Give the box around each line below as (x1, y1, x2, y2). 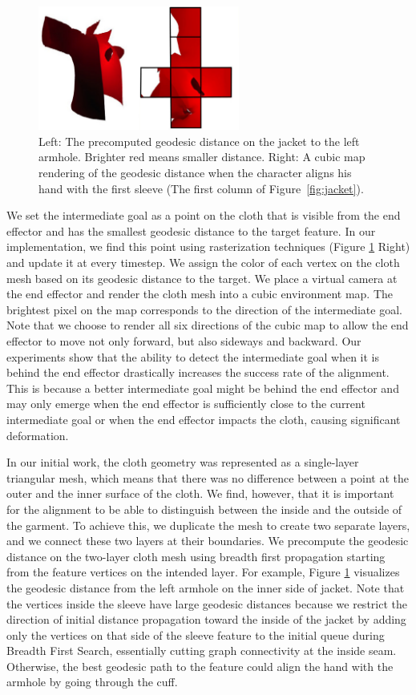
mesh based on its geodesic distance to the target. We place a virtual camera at (6, 269, 398, 286)
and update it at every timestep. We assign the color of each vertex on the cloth (6, 254, 400, 271)
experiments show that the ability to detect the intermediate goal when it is (6, 348, 379, 365)
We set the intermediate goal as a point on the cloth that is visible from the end (6, 207, 401, 224)
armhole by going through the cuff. (6, 673, 178, 690)
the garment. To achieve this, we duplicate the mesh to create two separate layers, (6, 516, 410, 533)
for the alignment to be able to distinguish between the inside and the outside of (6, 500, 402, 517)
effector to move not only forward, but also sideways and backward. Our (6, 333, 361, 349)
